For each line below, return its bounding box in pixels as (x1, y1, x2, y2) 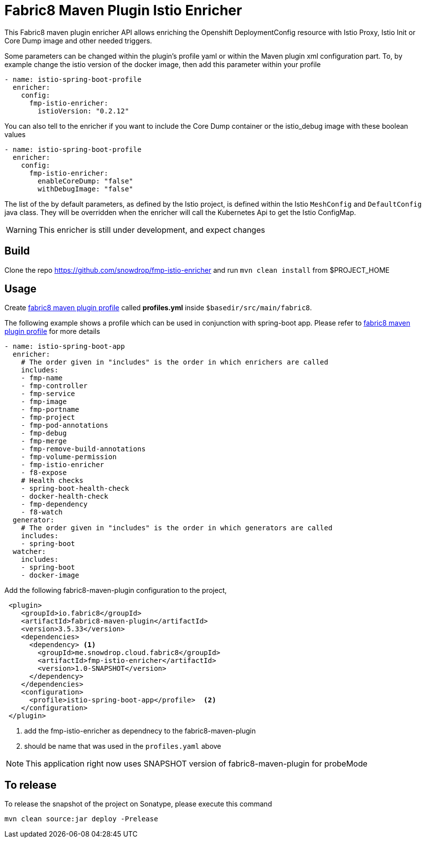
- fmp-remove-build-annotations (21, 445, 146, 453)
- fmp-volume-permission (21, 453, 117, 461)
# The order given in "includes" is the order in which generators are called (21, 524, 332, 532)
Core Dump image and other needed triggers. (4, 36, 152, 45)
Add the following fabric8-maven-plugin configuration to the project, (4, 586, 227, 595)
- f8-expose (21, 469, 67, 477)
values (4, 130, 26, 139)
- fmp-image (21, 398, 67, 406)
